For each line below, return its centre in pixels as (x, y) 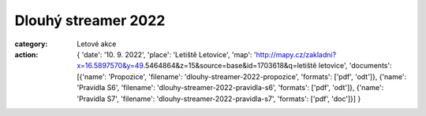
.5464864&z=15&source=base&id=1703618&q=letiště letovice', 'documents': (267, 66)
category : (31, 44)
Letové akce (97, 44)
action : (26, 54)
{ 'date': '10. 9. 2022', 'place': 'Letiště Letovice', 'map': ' (166, 54)
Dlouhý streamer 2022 (90, 20)
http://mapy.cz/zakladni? (296, 54)
